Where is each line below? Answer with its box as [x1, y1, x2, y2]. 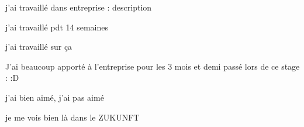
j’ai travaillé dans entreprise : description [5, 1, 152, 13]
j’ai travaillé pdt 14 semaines [5, 20, 108, 33]
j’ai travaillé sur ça [5, 40, 72, 53]
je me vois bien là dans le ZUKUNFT [5, 111, 140, 123]
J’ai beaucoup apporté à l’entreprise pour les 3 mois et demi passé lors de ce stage [5, 60, 300, 72]
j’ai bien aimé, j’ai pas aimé [5, 91, 104, 103]
